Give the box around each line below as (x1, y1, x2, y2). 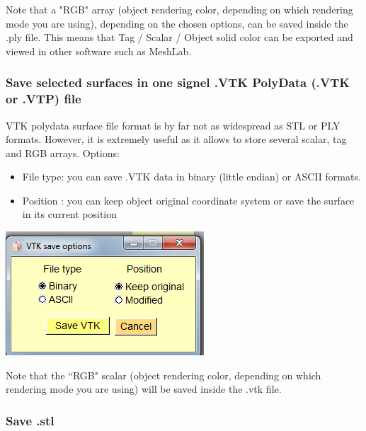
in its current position (22, 207, 118, 222)
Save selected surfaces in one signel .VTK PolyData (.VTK (6, 74, 350, 91)
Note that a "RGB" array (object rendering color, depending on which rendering (6, 2, 353, 16)
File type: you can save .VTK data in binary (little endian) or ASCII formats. (22, 169, 361, 184)
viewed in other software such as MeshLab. (6, 43, 192, 58)
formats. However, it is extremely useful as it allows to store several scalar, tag (6, 132, 347, 146)
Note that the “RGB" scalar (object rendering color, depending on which (6, 367, 321, 382)
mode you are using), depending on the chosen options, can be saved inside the (6, 16, 348, 30)
